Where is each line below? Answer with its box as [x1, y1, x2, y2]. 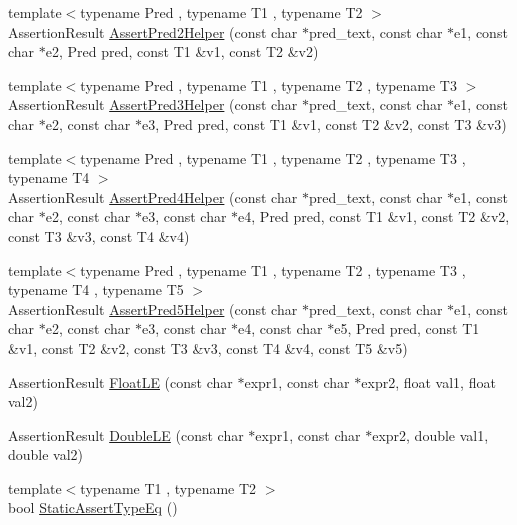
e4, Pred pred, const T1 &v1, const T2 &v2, [238, 206, 510, 227]
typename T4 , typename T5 [8, 279, 184, 300]
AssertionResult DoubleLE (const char [8, 424, 244, 445]
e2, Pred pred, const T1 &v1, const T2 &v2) [45, 41, 319, 62]
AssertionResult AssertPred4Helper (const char [8, 186, 298, 207]
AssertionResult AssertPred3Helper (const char [8, 94, 298, 115]
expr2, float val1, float [361, 371, 496, 392]
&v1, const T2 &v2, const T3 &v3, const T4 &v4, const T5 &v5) [8, 337, 408, 358]
